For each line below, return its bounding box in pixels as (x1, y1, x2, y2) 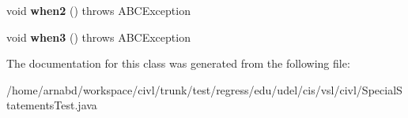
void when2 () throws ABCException (6, 2, 191, 18)
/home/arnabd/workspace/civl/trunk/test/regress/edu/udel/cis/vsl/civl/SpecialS (6, 81, 402, 98)
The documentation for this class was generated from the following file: (6, 55, 350, 72)
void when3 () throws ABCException (6, 28, 191, 45)
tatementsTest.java (6, 97, 97, 113)
